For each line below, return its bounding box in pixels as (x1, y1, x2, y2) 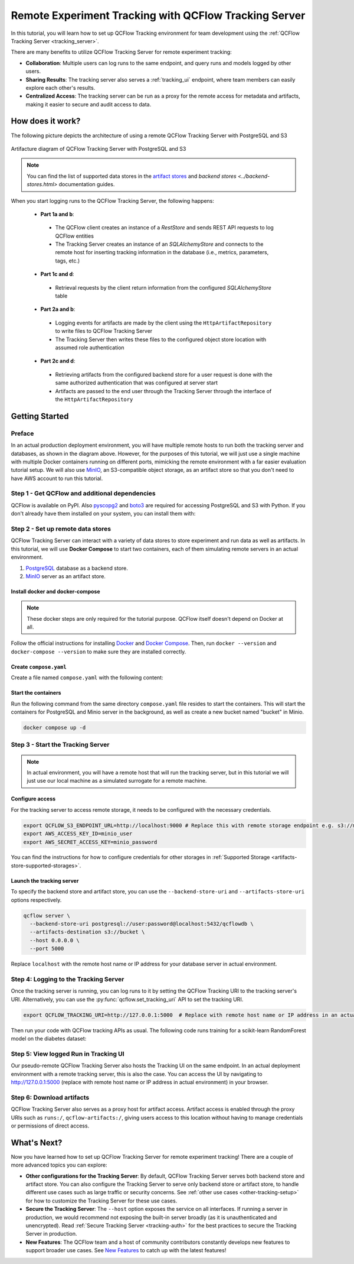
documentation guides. (58, 181, 115, 188)
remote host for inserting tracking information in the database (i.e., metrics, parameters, (55, 249, 269, 256)
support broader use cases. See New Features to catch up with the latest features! (25, 1247, 227, 1254)
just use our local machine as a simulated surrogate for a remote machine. (27, 777, 207, 785)
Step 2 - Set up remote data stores (11, 524, 112, 533)
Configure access (11, 795, 56, 802)
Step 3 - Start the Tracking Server (11, 741, 110, 749)
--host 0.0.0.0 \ (29, 937, 80, 944)
